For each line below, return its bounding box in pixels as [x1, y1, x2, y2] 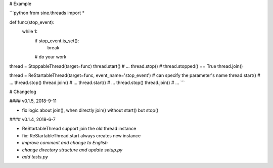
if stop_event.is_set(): [34, 38, 79, 44]
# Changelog [9, 89, 36, 95]
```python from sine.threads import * [9, 10, 85, 16]
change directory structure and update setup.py [22, 146, 123, 153]
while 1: [22, 28, 38, 35]
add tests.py [22, 154, 48, 160]
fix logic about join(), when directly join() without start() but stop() [22, 107, 159, 113]
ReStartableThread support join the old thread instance [22, 126, 136, 132]
